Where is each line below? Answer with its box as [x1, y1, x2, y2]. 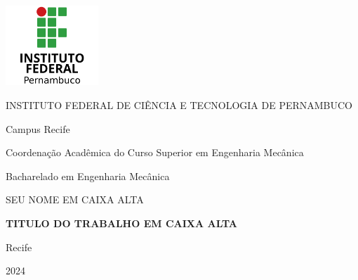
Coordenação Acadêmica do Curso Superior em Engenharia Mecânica [6, 145, 304, 160]
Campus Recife [6, 121, 70, 136]
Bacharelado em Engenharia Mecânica [6, 168, 170, 183]
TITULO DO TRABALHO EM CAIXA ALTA [6, 215, 238, 230]
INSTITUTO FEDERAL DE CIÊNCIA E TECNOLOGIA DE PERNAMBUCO [6, 97, 353, 112]
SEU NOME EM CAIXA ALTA [6, 192, 144, 207]
